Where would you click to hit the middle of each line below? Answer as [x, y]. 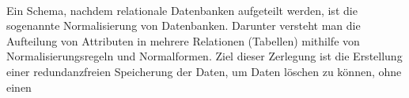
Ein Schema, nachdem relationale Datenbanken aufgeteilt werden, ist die [182, 10]
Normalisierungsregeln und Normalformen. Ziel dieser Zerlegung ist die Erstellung [204, 56]
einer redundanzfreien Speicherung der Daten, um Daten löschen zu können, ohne [204, 71]
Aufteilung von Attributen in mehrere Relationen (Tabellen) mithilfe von [183, 40]
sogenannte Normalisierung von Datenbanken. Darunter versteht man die [184, 25]
